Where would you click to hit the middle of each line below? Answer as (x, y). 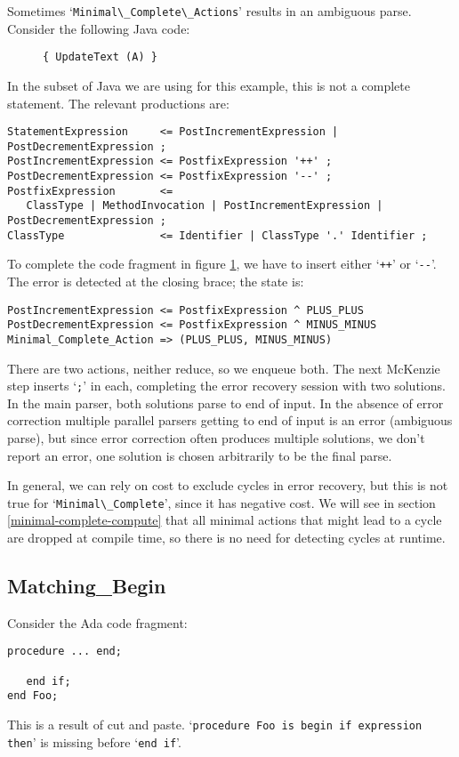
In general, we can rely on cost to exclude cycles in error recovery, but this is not (228, 485)
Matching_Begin (87, 586)
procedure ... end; (64, 652)
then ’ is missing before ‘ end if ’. (94, 741)
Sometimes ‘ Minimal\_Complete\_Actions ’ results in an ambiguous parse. (209, 11)
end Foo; (33, 696)
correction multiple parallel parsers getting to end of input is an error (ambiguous (230, 420)
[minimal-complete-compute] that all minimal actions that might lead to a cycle (225, 520)
